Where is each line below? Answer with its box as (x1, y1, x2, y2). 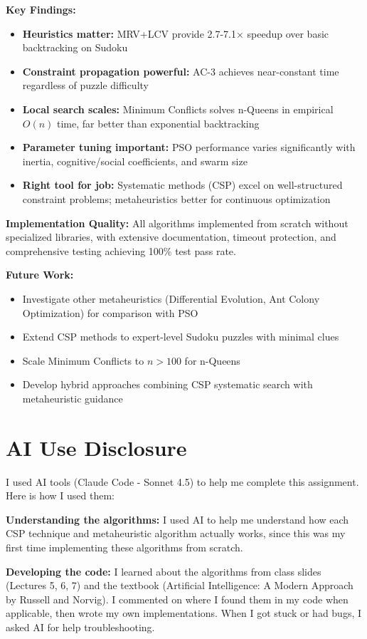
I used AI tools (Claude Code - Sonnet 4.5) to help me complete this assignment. (6, 474, 359, 489)
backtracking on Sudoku (22, 40, 128, 55)
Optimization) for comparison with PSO (22, 305, 198, 320)
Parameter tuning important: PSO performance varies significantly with (22, 140, 356, 155)
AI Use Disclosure (6, 432, 187, 462)
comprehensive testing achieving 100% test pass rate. (6, 243, 236, 258)
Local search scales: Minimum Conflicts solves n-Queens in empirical (22, 101, 334, 116)
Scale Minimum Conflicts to (22, 353, 144, 368)
